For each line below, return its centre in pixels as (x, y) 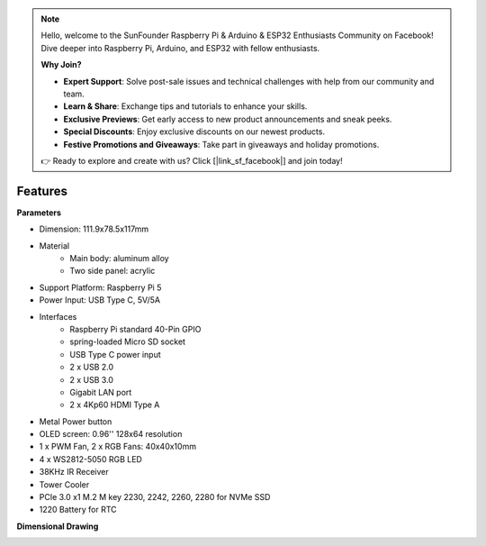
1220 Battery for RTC (78, 510)
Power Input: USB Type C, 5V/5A (100, 300)
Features (42, 191)
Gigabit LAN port (101, 392)
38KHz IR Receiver (74, 472)
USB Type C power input (115, 354)
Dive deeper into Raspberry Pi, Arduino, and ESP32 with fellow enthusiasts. (180, 48)
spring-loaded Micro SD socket (128, 341)
